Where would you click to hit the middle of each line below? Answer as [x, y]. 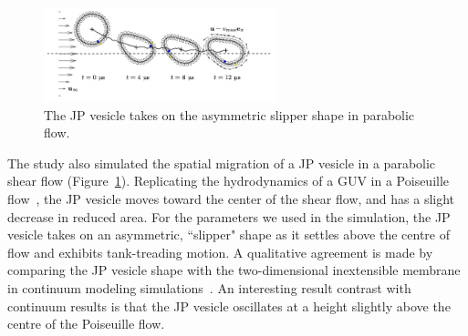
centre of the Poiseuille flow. [86, 324]
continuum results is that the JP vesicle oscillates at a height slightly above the [229, 305]
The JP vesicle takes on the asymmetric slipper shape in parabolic [229, 114]
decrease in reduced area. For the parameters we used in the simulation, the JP [229, 216]
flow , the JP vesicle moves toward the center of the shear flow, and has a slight [231, 199]
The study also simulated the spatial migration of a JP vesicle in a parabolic [222, 163]
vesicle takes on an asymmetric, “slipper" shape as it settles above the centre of [229, 234]
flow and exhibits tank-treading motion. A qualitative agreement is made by [220, 252]
